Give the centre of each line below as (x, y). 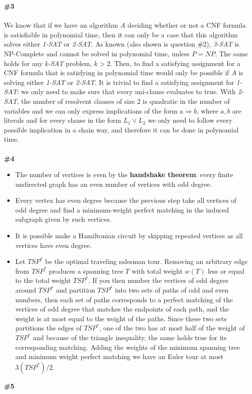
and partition (76, 290)
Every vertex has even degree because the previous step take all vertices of (126, 200)
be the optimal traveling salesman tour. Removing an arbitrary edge (146, 261)
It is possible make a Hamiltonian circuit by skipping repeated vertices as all (129, 236)
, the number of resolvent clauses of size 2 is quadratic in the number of (124, 101)
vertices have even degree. (54, 245)
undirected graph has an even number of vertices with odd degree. (113, 184)
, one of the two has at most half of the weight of (172, 328)
